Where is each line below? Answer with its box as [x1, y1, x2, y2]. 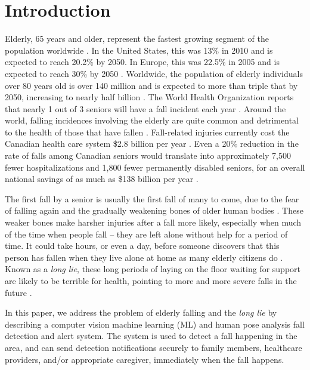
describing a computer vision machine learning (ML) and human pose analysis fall [5, 317, 305, 330]
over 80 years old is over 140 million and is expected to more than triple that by [5, 79, 298, 91]
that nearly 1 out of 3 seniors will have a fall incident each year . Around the [5, 102, 286, 115]
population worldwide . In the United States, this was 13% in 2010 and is [5, 44, 273, 56]
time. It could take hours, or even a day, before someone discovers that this [5, 239, 280, 252]
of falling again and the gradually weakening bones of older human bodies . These [5, 204, 303, 217]
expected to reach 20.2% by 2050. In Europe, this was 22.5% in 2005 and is [5, 55, 280, 68]
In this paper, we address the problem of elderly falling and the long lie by [5, 306, 277, 319]
